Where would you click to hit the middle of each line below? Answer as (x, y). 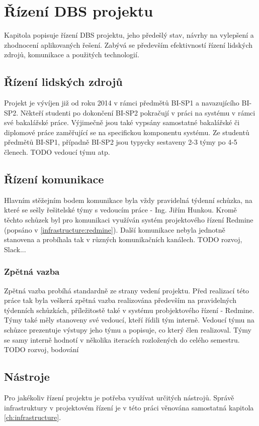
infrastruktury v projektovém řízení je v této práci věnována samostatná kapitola (129, 407)
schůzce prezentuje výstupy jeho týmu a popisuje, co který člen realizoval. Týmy (128, 330)
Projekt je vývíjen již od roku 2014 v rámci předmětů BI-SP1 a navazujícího (122, 103)
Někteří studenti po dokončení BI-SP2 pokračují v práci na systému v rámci (138, 112)
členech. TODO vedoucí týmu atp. (57, 152)
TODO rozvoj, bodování (41, 349)
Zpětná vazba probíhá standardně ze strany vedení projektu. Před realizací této (127, 290)
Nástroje (27, 377)
